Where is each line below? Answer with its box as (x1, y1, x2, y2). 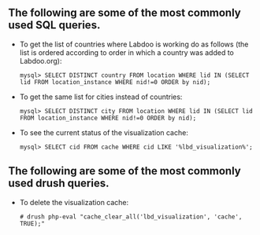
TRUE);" (19, 219, 45, 227)
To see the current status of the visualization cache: (19, 127, 189, 137)
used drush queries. (8, 177, 110, 190)
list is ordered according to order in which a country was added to (19, 47, 234, 57)
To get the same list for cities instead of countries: (19, 92, 183, 101)
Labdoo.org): (19, 56, 62, 65)
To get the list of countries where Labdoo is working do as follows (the (19, 39, 249, 49)
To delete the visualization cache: (19, 197, 129, 207)
